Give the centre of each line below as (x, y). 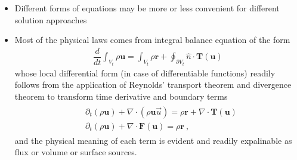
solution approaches (51, 19)
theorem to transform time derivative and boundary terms (121, 96)
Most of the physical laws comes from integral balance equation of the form (152, 40)
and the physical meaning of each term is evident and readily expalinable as (153, 140)
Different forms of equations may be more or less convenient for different (147, 8)
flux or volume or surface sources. (76, 152)
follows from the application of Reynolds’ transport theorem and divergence (153, 84)
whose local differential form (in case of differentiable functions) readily (145, 73)
